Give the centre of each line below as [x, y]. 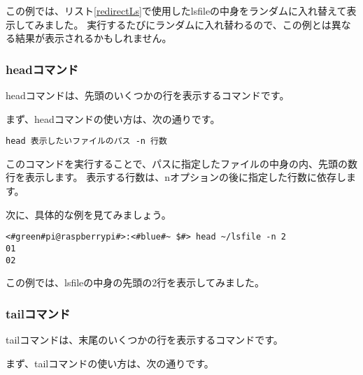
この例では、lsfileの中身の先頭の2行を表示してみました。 [135, 282]
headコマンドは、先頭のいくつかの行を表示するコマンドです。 [148, 95]
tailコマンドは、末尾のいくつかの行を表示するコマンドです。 [144, 339]
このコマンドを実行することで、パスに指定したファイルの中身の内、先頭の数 [182, 163]
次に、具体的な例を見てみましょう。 [88, 214]
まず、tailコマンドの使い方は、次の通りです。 [110, 363]
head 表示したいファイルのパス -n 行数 [86, 141]
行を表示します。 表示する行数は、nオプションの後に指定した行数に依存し [176, 177]
